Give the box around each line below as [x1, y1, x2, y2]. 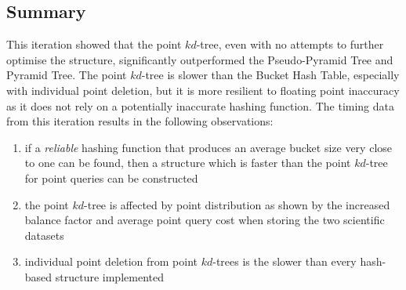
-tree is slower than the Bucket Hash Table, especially [141, 67, 400, 83]
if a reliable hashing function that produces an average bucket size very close [24, 139, 393, 155]
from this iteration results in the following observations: [6, 113, 274, 129]
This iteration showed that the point [6, 36, 182, 53]
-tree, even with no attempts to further [196, 36, 384, 53]
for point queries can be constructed [24, 169, 198, 186]
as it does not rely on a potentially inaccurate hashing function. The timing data [6, 97, 395, 114]
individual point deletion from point [24, 253, 198, 270]
